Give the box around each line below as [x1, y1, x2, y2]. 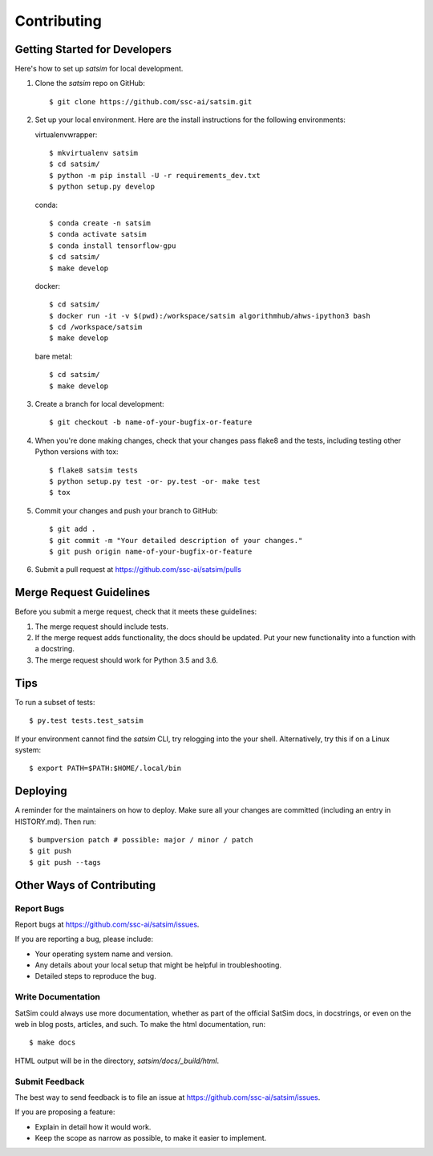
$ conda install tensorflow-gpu [49, 241, 176, 250]
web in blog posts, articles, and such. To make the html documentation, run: [14, 1020, 266, 1028]
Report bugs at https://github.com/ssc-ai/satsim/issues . [14, 919, 200, 929]
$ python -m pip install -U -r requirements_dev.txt [49, 171, 261, 180]
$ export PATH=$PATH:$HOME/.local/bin [29, 764, 182, 773]
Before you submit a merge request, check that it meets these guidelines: [14, 606, 257, 617]
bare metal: [34, 351, 73, 361]
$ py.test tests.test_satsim [29, 716, 144, 725]
